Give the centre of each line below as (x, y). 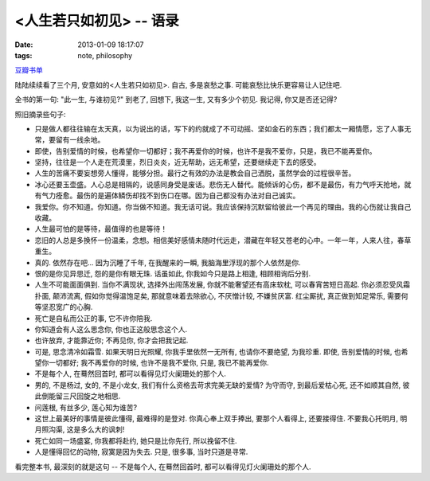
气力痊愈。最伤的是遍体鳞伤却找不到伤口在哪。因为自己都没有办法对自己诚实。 (170, 196)
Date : (24, 45)
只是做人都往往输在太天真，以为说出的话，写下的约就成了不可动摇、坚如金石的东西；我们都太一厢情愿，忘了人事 (219, 128)
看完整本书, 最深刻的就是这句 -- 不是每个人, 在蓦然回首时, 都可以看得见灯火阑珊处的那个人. (163, 467)
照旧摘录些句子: (41, 114)
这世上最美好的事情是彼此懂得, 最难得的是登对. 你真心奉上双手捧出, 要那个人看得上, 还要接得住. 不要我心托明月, (216, 419)
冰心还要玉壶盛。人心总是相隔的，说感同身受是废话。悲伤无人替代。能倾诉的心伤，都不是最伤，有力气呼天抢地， (219, 184)
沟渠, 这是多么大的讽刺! (86, 429)
